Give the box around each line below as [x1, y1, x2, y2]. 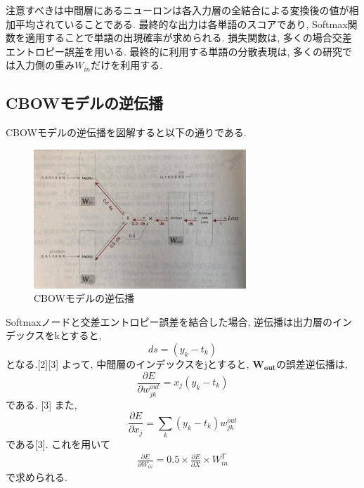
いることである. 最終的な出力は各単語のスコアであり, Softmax [64, 16, 348, 31]
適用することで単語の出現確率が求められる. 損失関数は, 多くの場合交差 [25, 30, 352, 45]
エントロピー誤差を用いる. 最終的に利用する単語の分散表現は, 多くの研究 [6, 44, 343, 58]
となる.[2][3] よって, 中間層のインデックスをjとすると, [6, 356, 249, 371]
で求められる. [6, 470, 67, 484]
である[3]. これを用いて [6, 437, 110, 451]
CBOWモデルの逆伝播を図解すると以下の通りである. [6, 125, 247, 140]
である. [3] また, [6, 397, 77, 411]
